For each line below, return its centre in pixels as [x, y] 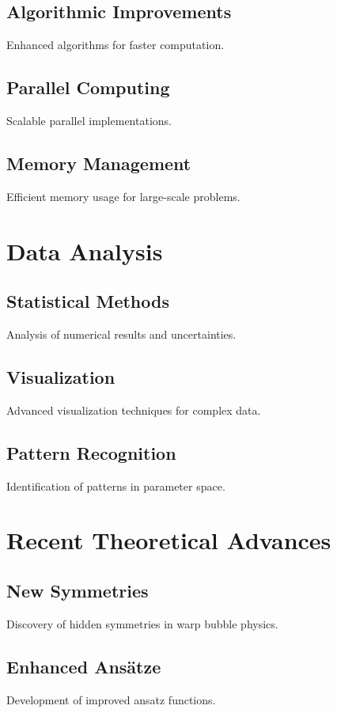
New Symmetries [78, 590]
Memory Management [99, 163]
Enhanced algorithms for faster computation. [115, 45]
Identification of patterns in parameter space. [116, 485]
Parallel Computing [88, 87]
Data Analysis [85, 250]
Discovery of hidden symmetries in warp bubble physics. [142, 623]
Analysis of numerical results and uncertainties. [121, 334]
